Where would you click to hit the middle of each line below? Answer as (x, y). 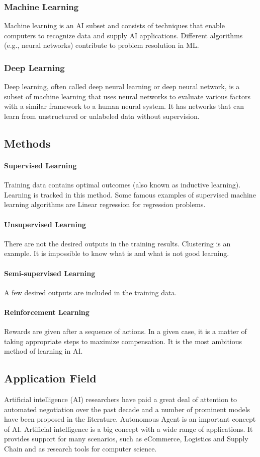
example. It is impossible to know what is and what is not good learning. (117, 253)
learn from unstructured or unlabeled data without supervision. (102, 116)
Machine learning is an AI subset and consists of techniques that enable (114, 25)
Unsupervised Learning (45, 224)
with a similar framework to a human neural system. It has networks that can (124, 106)
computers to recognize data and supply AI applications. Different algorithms (123, 35)
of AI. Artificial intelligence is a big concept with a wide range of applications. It (128, 429)
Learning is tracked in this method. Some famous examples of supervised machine (130, 194)
